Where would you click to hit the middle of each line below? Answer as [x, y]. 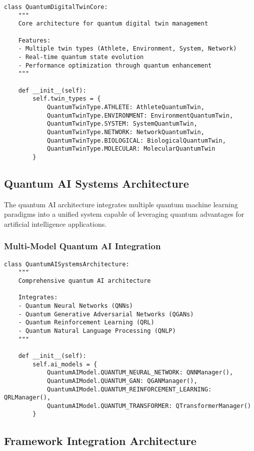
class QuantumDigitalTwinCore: [56, 7]
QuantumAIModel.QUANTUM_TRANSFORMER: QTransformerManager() [149, 406]
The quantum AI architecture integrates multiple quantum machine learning [121, 204]
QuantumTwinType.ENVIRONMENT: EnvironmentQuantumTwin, [140, 115]
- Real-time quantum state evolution [81, 57]
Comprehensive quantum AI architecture [84, 281]
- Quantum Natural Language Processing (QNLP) [97, 331]
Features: [34, 40]
